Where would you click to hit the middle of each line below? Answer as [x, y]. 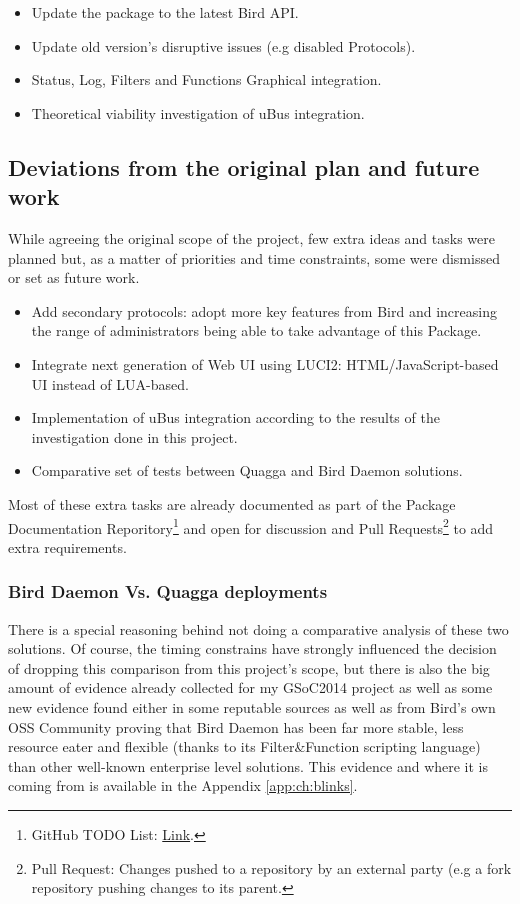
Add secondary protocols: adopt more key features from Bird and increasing [264, 310]
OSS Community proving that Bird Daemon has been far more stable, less [236, 726]
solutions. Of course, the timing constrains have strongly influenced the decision [252, 648]
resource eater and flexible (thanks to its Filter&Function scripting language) [244, 746]
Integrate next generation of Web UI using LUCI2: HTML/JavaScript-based [265, 363]
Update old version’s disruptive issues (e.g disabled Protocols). [223, 45]
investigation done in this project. [134, 436]
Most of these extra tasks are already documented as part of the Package [232, 503]
